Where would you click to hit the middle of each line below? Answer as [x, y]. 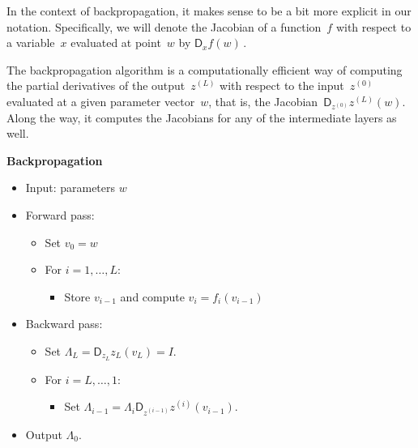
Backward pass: [64, 324]
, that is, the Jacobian [263, 101]
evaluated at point [116, 43]
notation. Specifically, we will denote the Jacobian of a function [164, 26]
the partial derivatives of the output [96, 85]
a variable [31, 43]
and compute [152, 296]
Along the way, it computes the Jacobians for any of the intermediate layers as [202, 117]
